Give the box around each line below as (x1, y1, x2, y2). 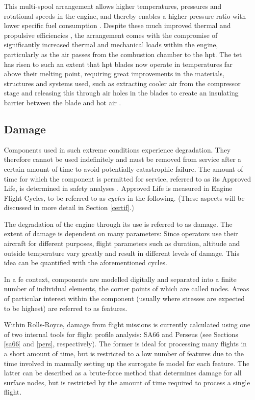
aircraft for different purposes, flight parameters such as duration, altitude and (4, 238, 240, 248)
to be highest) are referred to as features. (4, 303, 127, 313)
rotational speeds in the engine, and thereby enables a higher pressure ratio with (4, 10, 246, 21)
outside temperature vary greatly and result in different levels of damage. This (4, 247, 240, 258)
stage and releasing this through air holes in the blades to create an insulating (4, 88, 239, 98)
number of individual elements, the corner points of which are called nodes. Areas (4, 283, 249, 294)
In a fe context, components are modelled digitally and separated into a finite (4, 274, 237, 284)
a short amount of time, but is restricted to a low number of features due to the (4, 348, 244, 359)
